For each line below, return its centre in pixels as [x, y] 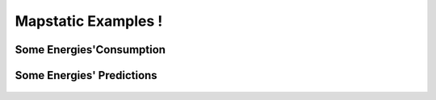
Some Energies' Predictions [86, 75]
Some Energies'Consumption [90, 50]
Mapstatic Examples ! [89, 21]
